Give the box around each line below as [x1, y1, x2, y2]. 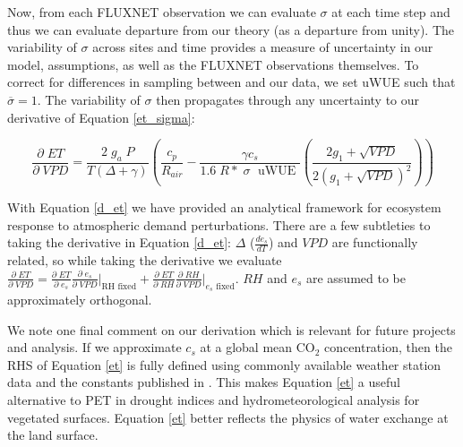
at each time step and [331, 3, 450, 21]
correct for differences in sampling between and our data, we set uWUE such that [7, 73, 456, 91]
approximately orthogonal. [7, 289, 152, 308]
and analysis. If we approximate [7, 338, 182, 357]
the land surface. [7, 426, 99, 444]
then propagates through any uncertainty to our [156, 90, 420, 108]
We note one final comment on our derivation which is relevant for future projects [7, 320, 456, 339]
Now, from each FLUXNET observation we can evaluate [7, 3, 316, 21]
